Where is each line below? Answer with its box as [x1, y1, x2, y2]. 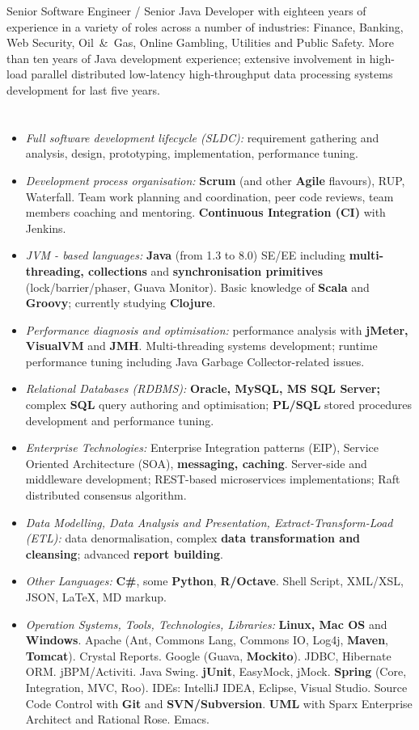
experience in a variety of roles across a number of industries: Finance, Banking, [6, 18, 404, 35]
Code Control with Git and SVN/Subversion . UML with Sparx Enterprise [25, 694, 413, 711]
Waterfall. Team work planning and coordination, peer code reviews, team [25, 188, 394, 205]
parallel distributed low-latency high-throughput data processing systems [31, 65, 393, 82]
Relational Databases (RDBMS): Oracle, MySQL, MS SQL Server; [25, 380, 380, 397]
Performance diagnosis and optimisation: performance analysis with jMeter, [25, 321, 408, 338]
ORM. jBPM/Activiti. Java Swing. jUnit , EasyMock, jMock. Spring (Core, [25, 663, 407, 680]
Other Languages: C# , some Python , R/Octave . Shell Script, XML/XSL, [25, 572, 404, 589]
